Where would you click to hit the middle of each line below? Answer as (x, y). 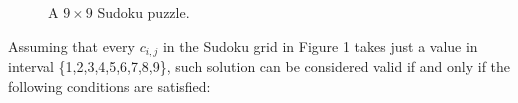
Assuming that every (71, 45)
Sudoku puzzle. (143, 12)
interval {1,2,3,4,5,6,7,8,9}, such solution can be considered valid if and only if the (259, 66)
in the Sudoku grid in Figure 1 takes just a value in (320, 45)
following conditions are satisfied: (109, 85)
